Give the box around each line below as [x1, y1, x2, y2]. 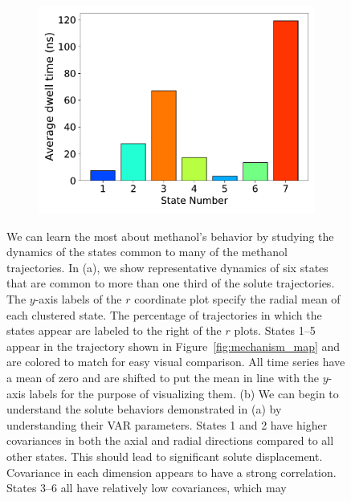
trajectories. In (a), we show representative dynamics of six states [6, 259, 329, 275]
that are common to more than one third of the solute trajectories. [6, 275, 335, 291]
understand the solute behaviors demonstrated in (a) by [6, 401, 282, 417]
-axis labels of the [35, 290, 122, 307]
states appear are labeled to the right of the [6, 322, 222, 339]
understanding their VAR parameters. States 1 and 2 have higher [6, 416, 328, 433]
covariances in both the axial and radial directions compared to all [6, 432, 334, 449]
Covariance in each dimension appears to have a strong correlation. [6, 463, 337, 480]
